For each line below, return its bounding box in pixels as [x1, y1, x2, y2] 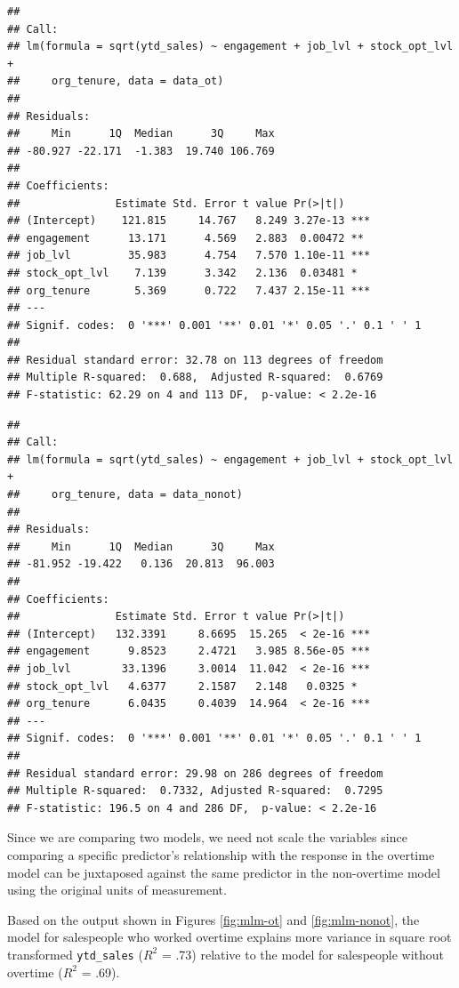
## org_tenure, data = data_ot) [7, 75, 224, 88]
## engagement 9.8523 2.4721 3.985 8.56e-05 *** [7, 645, 371, 658]
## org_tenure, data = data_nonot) [7, 488, 243, 502]
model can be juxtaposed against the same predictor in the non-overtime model [7, 863, 440, 881]
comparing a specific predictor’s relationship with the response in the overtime [7, 845, 435, 863]
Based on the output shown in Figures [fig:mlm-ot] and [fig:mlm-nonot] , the [7, 910, 420, 928]
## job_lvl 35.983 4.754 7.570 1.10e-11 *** [7, 249, 371, 262]
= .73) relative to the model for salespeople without [161, 944, 445, 963]
